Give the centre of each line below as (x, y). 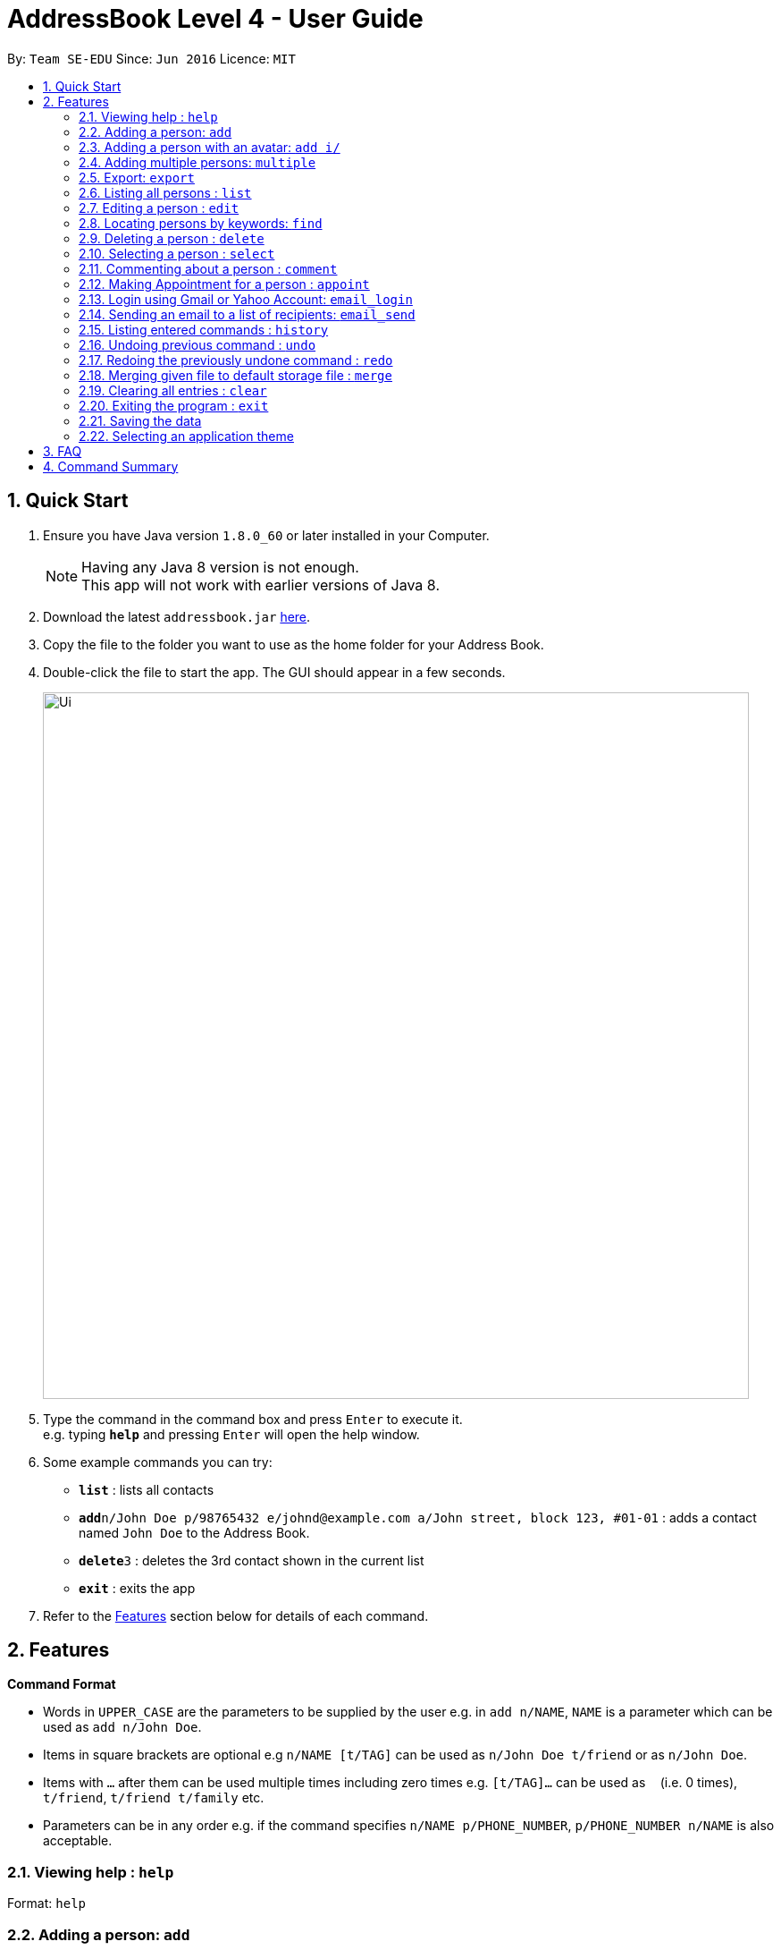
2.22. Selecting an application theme (186, 436)
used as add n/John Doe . (122, 1727)
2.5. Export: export (137, 177)
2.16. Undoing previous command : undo (197, 344)
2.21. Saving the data (140, 420)
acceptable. (78, 1841)
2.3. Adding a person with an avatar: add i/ (210, 147)
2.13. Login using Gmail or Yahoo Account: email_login (246, 299)
